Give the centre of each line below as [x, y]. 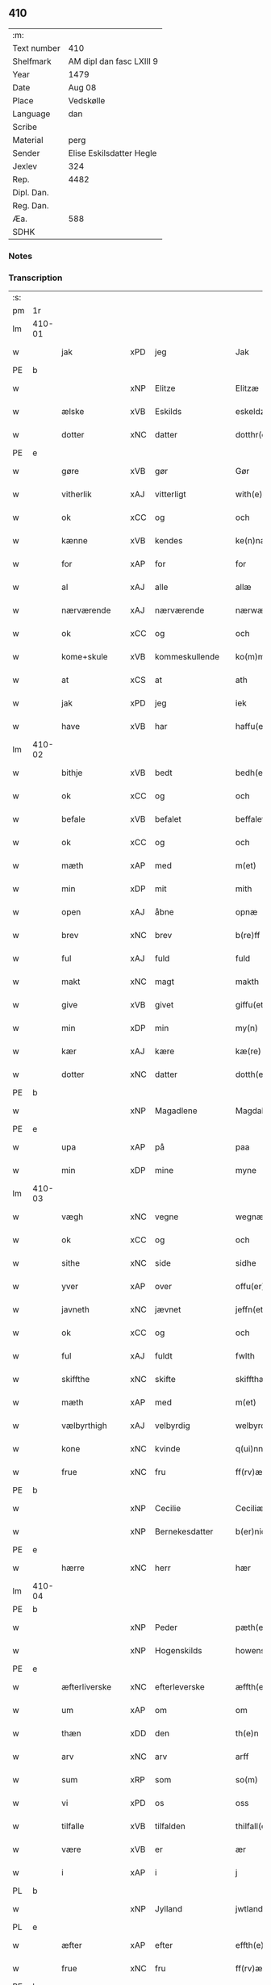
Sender [26, 153]
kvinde [167, 1449]
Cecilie [168, 1509]
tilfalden [170, 1826]
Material [28, 140]
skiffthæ [251, 1380]
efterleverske [180, 1687]
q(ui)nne [252, 1449]
